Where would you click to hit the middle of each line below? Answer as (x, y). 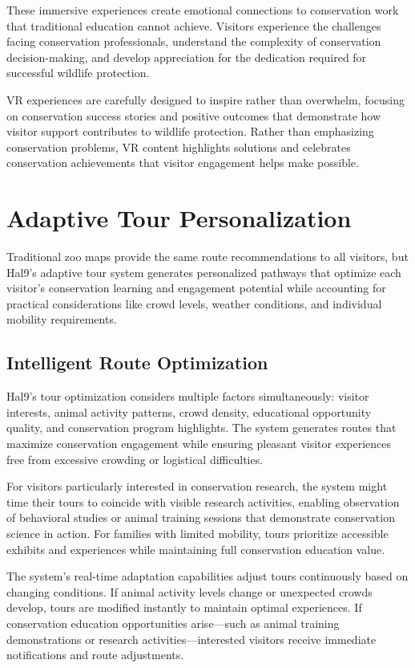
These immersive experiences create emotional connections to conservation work (203, 10)
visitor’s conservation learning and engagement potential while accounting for (196, 288)
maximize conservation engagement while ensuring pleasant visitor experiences (199, 444)
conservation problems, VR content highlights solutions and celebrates (179, 147)
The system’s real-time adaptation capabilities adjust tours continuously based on (207, 576)
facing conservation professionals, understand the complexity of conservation (194, 41)
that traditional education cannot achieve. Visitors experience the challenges (194, 25)
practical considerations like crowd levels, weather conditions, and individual (194, 303)
